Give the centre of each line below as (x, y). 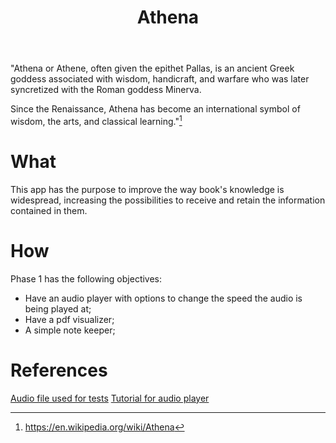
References (59, 370)
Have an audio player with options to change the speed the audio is (163, 298)
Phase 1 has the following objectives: (86, 278)
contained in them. (49, 210)
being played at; (58, 308)
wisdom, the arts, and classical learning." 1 (96, 120)
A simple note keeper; (70, 330)
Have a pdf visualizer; (69, 319)
